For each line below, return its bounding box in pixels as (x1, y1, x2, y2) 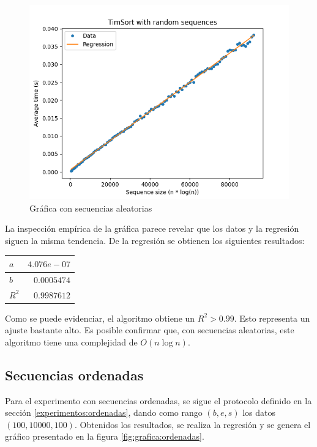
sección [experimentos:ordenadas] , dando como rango (5, 406, 203, 419)
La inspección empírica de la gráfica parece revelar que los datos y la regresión (5, 222, 299, 235)
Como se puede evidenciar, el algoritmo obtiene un (5, 311, 195, 324)
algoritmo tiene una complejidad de (5, 335, 138, 348)
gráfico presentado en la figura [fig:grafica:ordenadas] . (5, 430, 204, 443)
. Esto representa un (234, 311, 310, 324)
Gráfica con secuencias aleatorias (29, 201, 152, 214)
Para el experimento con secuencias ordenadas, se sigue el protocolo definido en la (5, 394, 312, 407)
